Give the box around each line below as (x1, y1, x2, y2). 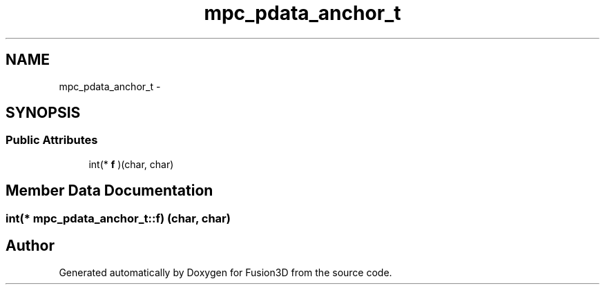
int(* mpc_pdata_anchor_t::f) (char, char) (6, 211, 231, 225)
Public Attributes (6, 133, 98, 147)
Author (6, 237, 55, 255)
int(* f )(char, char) (88, 158, 174, 170)
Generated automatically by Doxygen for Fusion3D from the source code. (59, 266, 392, 278)
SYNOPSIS (6, 104, 81, 122)
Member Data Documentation (6, 182, 213, 200)
